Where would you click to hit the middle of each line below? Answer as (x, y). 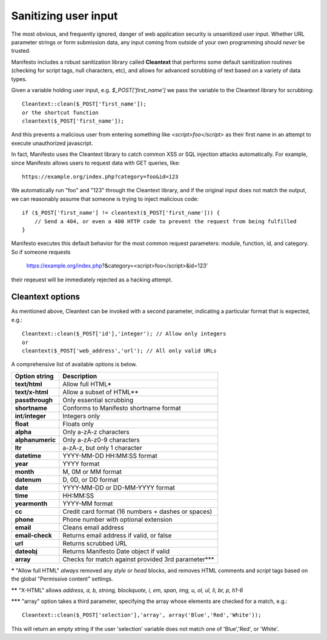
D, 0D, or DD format (91, 479)
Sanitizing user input (64, 16)
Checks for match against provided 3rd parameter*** (138, 559)
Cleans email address (93, 527)
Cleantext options (46, 297)
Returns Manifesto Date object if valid (116, 551)
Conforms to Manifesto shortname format (122, 408)
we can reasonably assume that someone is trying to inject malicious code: (105, 199)
